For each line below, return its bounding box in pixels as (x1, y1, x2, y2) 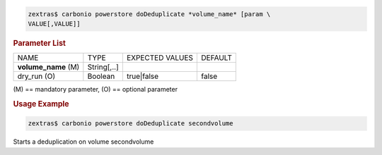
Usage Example (13, 99, 70, 109)
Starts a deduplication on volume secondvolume (13, 137, 154, 146)
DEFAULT (201, 53, 233, 63)
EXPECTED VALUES (126, 53, 194, 63)
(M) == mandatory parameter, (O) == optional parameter (13, 85, 178, 94)
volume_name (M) (17, 62, 80, 72)
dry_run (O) (17, 71, 56, 81)
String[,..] (87, 62, 120, 72)
